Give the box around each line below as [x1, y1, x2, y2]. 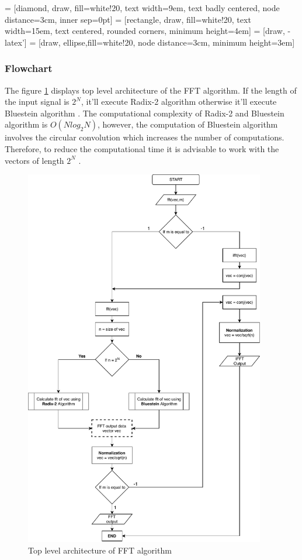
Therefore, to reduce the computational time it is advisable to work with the [5, 142, 279, 154]
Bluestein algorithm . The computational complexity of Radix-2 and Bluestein [5, 106, 284, 119]
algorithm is [5, 118, 48, 130]
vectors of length [5, 154, 64, 166]
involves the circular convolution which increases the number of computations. [5, 131, 284, 143]
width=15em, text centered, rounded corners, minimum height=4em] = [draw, [5, 25, 285, 37]
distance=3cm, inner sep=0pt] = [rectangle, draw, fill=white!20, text [5, 13, 251, 25]
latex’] [5, 36, 27, 48]
